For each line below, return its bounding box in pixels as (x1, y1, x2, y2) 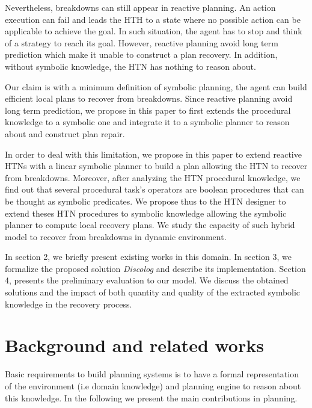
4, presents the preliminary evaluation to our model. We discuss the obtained (5, 274, 289, 286)
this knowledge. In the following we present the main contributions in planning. (5, 391, 298, 404)
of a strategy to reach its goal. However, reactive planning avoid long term (5, 36, 278, 49)
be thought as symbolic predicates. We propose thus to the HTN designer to (5, 194, 286, 207)
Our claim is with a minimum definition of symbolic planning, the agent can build (5, 80, 307, 93)
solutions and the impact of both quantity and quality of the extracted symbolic (5, 286, 301, 298)
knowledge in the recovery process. (5, 297, 132, 310)
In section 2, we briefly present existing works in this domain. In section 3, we (5, 250, 292, 263)
